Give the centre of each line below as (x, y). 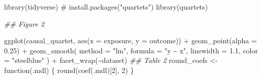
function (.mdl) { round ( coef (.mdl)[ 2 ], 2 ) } (69, 70)
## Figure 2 (24, 23)
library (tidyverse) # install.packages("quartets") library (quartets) (106, 7)
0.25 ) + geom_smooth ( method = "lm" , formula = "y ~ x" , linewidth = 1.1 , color (131, 50)
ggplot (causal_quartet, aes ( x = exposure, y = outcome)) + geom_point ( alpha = (130, 41)
